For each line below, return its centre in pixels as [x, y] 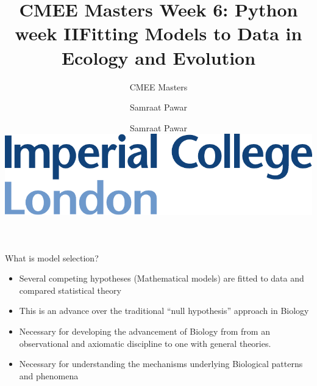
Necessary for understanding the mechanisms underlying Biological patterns [161, 364]
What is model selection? [52, 257]
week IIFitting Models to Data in [158, 33]
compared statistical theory [70, 290]
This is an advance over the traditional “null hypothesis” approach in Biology [164, 311]
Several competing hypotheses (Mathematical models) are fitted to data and [162, 278]
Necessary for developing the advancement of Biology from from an [144, 331]
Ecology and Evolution [158, 57]
